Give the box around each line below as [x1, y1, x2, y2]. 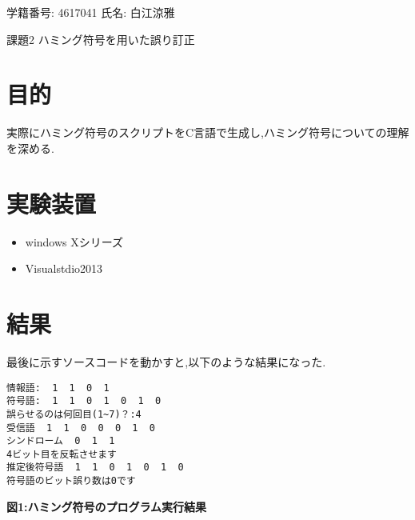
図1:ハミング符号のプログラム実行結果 [6, 498, 207, 514]
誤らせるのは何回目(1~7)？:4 [6, 408, 142, 420]
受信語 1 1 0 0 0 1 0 [6, 422, 156, 434]
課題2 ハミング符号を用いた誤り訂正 [6, 30, 195, 47]
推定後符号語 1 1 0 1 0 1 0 [6, 462, 184, 474]
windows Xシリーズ [25, 233, 124, 250]
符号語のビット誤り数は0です [6, 475, 136, 487]
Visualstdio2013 [25, 260, 103, 277]
